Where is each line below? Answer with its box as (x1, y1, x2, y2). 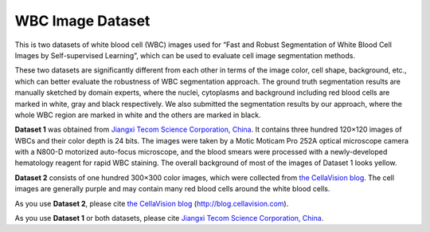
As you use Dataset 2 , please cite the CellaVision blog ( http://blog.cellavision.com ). (14, 199, 289, 208)
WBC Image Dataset (14, 12, 150, 29)
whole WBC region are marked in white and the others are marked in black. (14, 110, 261, 120)
